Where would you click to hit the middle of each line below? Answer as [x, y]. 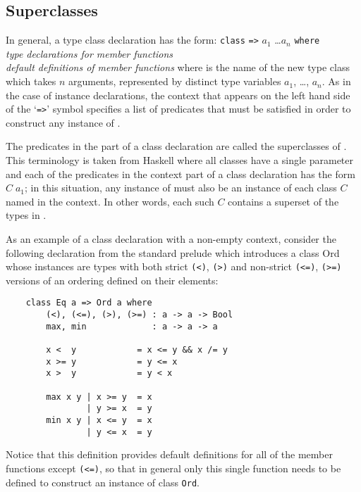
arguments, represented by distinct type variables [175, 81]
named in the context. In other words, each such [110, 201]
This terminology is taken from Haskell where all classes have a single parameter [179, 160]
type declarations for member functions [90, 53]
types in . [26, 215]
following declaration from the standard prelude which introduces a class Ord [173, 252]
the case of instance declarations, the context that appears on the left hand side [178, 95]
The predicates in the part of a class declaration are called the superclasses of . [176, 146]
